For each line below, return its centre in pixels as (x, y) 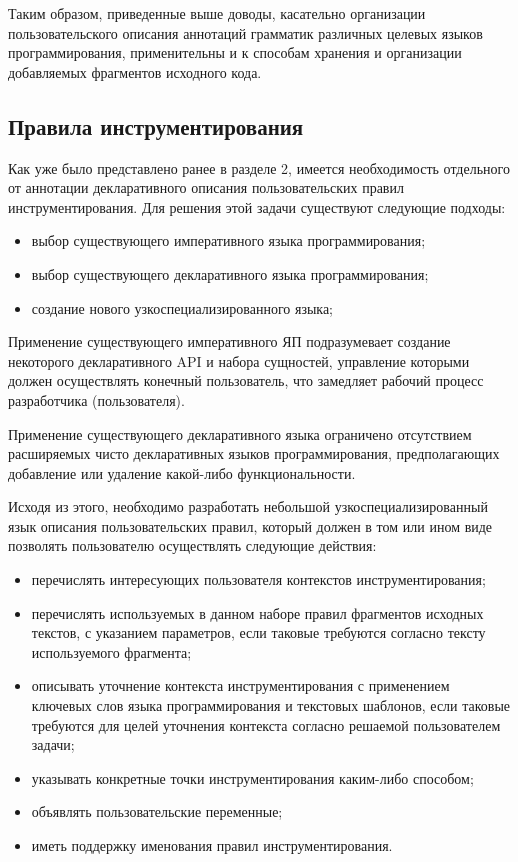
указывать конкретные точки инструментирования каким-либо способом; (252, 777)
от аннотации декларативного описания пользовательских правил (206, 187)
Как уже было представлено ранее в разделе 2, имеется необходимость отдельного (259, 167)
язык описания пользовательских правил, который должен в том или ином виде (250, 525)
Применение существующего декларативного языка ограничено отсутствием (240, 433)
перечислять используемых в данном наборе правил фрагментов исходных (257, 612)
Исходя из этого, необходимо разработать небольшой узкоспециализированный (248, 506)
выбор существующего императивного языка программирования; (228, 240)
